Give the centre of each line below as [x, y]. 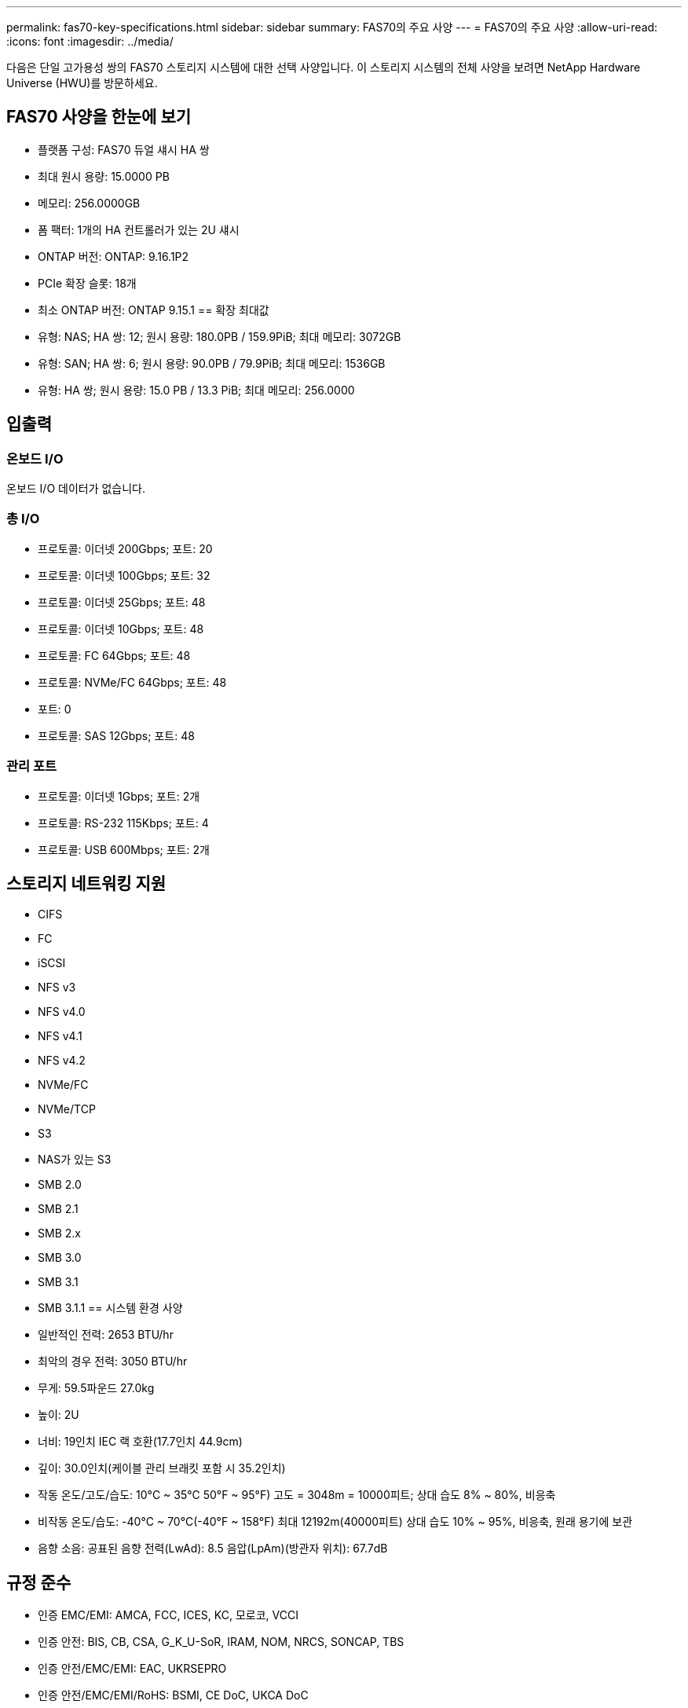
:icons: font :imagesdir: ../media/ [90, 41]
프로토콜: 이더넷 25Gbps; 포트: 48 [122, 602]
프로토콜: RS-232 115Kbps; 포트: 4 [123, 823]
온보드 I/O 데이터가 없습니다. [76, 489]
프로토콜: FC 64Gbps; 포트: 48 [114, 655]
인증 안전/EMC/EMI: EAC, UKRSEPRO [132, 1669]
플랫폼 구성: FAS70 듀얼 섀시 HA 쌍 [124, 149]
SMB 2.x [59, 1233]
